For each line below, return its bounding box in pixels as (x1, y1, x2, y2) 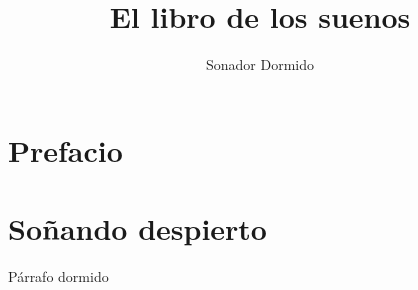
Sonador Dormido (205, 54, 315, 75)
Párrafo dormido (8, 266, 109, 287)
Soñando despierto (8, 208, 267, 249)
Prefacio (8, 129, 123, 170)
